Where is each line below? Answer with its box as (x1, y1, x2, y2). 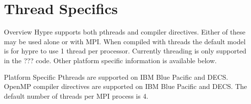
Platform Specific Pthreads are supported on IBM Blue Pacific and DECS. (4, 71, 228, 82)
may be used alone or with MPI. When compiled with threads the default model (4, 36, 246, 46)
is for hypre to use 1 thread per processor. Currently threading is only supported (4, 46, 247, 56)
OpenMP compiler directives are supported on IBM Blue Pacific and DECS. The (4, 81, 247, 91)
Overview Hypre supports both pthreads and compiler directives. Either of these (4, 27, 246, 37)
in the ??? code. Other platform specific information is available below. (4, 55, 217, 65)
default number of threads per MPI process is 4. (4, 90, 149, 101)
